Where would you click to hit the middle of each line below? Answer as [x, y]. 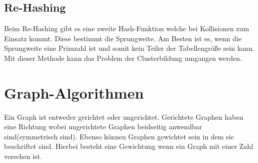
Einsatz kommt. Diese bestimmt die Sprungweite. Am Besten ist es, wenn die [123, 38]
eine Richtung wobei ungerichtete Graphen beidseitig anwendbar [103, 127]
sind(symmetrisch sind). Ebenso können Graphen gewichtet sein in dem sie [119, 136]
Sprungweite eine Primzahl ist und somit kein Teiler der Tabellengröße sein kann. [129, 48]
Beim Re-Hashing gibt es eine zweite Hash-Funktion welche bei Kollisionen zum [127, 28]
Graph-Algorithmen [74, 92]
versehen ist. [23, 156]
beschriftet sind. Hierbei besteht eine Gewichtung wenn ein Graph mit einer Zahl [129, 146]
